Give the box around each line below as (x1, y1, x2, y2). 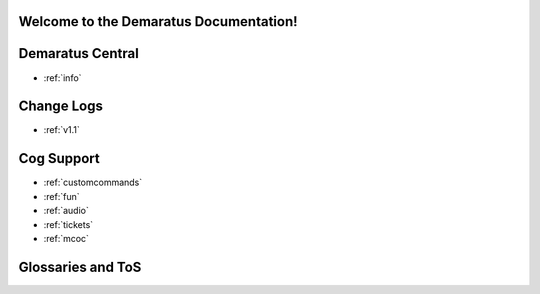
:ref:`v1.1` (43, 124, 80, 136)
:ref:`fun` (43, 190, 80, 202)
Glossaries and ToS (18, 258, 142, 275)
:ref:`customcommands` (43, 176, 143, 189)
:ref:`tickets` (43, 218, 94, 230)
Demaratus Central (18, 45, 139, 62)
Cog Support (18, 150, 100, 167)
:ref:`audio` (43, 205, 89, 217)
